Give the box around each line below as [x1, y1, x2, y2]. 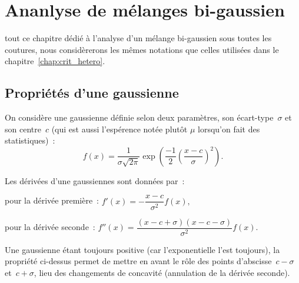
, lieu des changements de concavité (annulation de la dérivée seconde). [34, 266, 290, 278]
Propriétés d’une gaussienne [5, 84, 179, 102]
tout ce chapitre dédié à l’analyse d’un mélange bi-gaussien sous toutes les [5, 32, 272, 44]
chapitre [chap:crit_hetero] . [5, 55, 105, 67]
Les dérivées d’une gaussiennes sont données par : [5, 174, 185, 187]
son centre [5, 122, 41, 135]
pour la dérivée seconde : [5, 221, 95, 233]
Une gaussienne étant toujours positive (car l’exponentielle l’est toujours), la [5, 243, 280, 255]
